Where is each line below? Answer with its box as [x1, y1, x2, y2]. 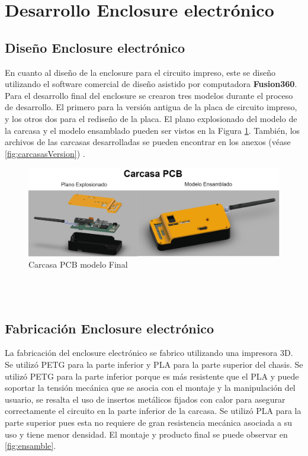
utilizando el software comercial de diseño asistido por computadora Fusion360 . [5, 78, 297, 90]
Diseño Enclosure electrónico [5, 38, 185, 56]
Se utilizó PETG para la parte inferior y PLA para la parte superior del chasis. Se [5, 358, 303, 370]
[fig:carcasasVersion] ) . [5, 147, 85, 159]
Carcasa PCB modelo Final [28, 258, 128, 271]
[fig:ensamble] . [5, 439, 56, 452]
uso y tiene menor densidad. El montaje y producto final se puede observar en [5, 428, 288, 440]
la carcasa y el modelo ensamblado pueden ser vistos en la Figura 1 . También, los [5, 124, 300, 136]
